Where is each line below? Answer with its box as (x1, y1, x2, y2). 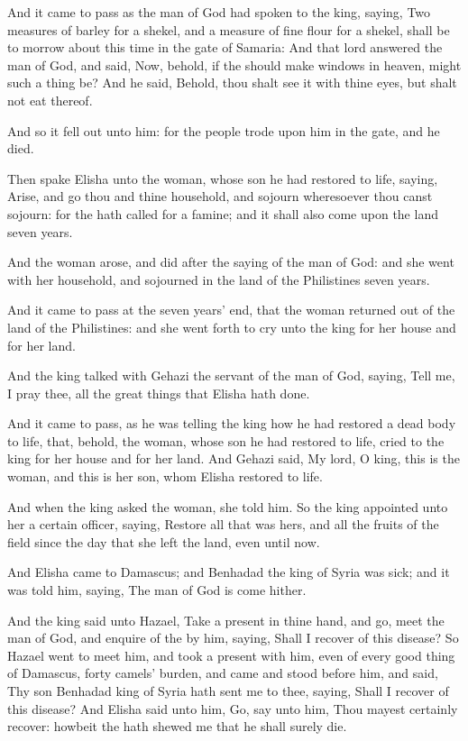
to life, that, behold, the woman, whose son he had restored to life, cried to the (7, 431, 445, 450)
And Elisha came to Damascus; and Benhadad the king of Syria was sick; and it (7, 563, 450, 581)
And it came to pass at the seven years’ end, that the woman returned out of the (7, 300, 455, 319)
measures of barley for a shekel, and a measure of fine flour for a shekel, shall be (7, 20, 450, 39)
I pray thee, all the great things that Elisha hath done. (7, 383, 310, 402)
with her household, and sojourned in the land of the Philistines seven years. (7, 270, 430, 288)
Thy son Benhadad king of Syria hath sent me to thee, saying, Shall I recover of (7, 682, 449, 700)
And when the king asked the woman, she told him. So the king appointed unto (7, 497, 448, 516)
